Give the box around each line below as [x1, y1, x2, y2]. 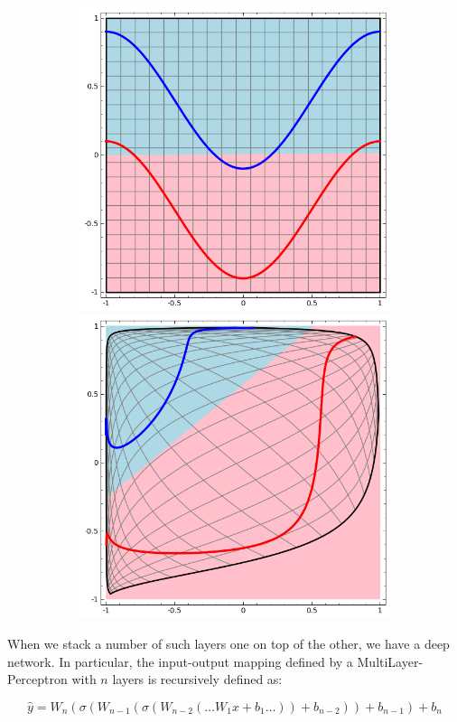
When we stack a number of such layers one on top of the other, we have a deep [7, 634, 450, 653]
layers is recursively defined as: [112, 670, 283, 689]
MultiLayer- [357, 652, 424, 670]
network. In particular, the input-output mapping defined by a [7, 652, 353, 670]
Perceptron [7, 670, 68, 689]
